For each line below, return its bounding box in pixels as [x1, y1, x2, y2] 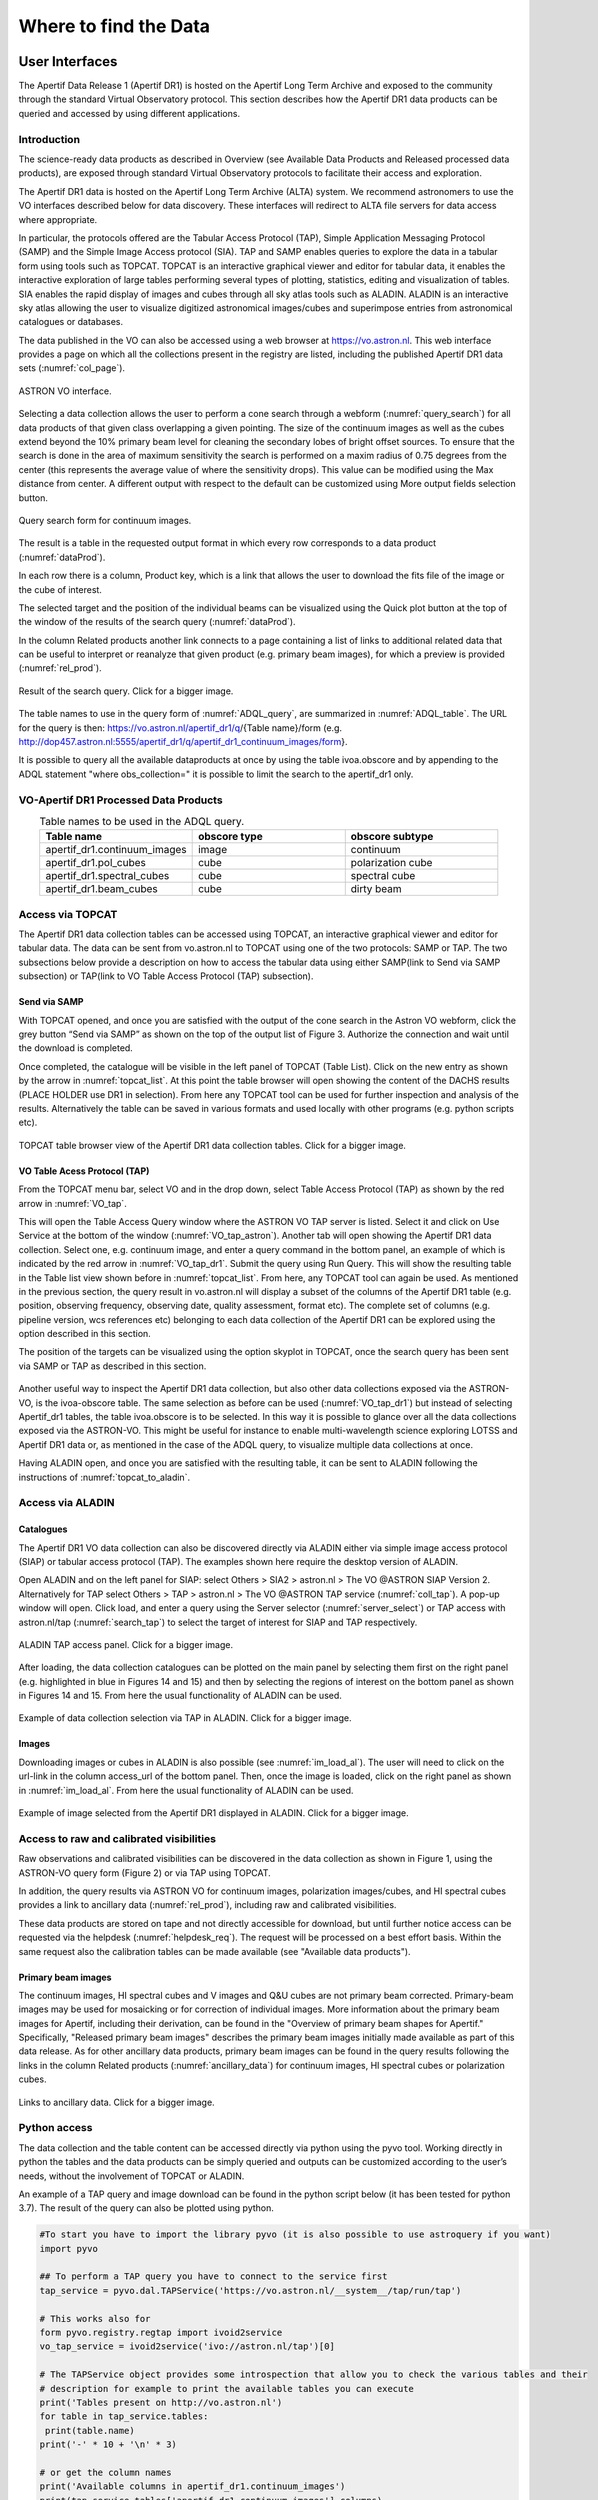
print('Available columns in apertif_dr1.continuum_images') [39, 2481, 346, 2492]
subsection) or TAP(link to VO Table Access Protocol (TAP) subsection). [18, 970, 314, 982]
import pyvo [39, 2243, 99, 2254]
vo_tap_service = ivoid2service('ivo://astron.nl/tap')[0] [39, 2341, 335, 2352]
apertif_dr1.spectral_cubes [45, 869, 170, 883]
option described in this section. [18, 1328, 152, 1340]
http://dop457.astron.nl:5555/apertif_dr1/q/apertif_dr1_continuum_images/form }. [18, 736, 348, 748]
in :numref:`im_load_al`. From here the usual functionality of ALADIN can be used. [18, 1784, 354, 1796]
